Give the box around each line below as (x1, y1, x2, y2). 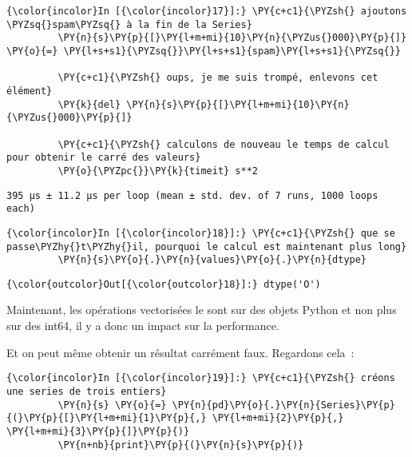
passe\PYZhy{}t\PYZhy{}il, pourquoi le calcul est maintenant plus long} (6, 240, 407, 252)
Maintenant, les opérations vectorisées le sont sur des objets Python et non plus (6, 301, 397, 318)
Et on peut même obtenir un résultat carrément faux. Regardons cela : (6, 344, 355, 360)
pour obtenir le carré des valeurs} (6, 152, 201, 164)
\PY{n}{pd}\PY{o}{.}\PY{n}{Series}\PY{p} (172, 399, 395, 411)
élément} (6, 85, 53, 97)
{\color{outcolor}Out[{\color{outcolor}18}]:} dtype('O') (6, 278, 321, 290)
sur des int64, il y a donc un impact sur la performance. (6, 317, 279, 334)
